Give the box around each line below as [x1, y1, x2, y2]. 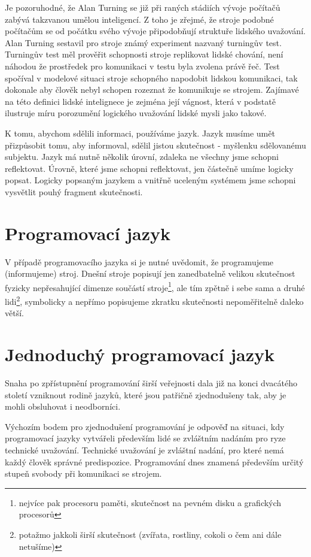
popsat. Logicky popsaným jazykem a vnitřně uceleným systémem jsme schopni [5, 174, 296, 186]
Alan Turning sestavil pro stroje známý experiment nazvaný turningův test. [5, 36, 282, 49]
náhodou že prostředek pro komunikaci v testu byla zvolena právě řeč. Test [5, 59, 280, 72]
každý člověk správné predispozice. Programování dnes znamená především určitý [5, 455, 304, 468]
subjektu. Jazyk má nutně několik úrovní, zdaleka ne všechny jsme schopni [5, 150, 279, 163]
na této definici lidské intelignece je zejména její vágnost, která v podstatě [5, 95, 276, 107]
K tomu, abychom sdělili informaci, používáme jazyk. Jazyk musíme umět [5, 126, 275, 139]
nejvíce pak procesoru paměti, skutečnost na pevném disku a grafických [19, 496, 282, 508]
